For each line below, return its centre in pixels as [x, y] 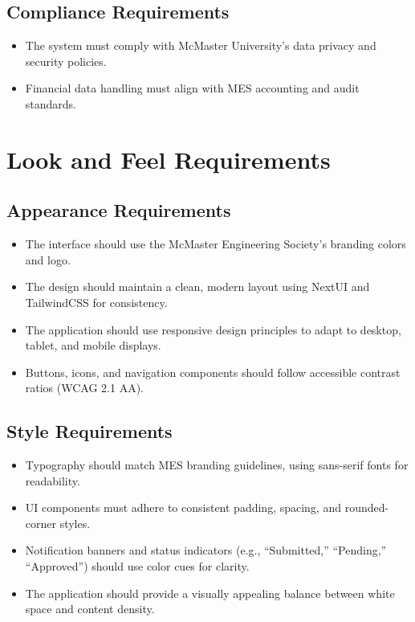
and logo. [48, 259]
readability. [53, 480]
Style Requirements [90, 431]
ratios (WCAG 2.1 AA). [85, 388]
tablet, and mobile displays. [93, 345]
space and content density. [90, 609]
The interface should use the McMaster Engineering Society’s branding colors [216, 244]
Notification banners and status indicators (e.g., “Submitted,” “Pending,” [206, 550]
